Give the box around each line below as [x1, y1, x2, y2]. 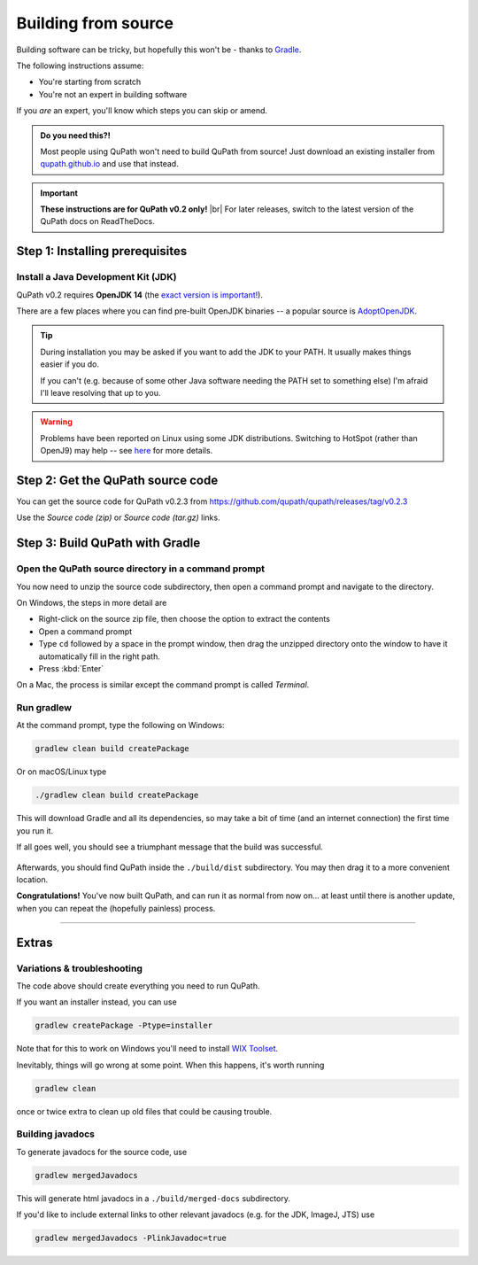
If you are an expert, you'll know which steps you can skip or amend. [16, 105, 268, 116]
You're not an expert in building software [38, 89, 188, 99]
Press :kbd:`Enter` [38, 663, 104, 673]
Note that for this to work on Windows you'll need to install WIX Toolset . [16, 1044, 279, 1054]
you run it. [16, 825, 53, 836]
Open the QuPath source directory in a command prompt [16, 563, 266, 575]
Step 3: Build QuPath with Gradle [16, 536, 201, 551]
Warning [40, 416, 73, 427]
